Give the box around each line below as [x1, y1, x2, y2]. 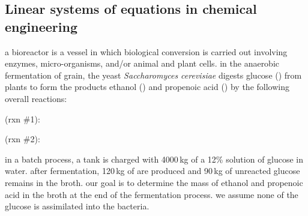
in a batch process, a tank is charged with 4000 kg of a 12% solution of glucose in [5, 152, 304, 165]
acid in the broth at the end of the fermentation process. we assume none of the [5, 188, 298, 200]
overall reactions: [5, 92, 67, 104]
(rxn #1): [5, 112, 40, 125]
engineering [5, 17, 77, 35]
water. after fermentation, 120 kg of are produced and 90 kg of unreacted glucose [5, 164, 300, 177]
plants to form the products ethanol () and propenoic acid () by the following [5, 80, 289, 93]
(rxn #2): [5, 133, 40, 145]
